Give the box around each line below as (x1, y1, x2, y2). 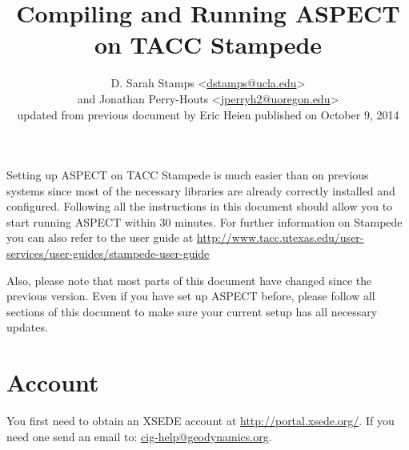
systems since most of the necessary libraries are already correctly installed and (6, 182, 395, 199)
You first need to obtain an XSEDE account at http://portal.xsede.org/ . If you (6, 412, 395, 429)
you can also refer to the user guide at (6, 229, 194, 246)
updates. (6, 319, 48, 335)
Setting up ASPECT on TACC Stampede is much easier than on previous (6, 167, 369, 183)
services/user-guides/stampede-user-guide (6, 245, 210, 262)
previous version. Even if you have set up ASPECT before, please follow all (6, 287, 375, 304)
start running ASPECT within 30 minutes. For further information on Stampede (6, 213, 403, 230)
